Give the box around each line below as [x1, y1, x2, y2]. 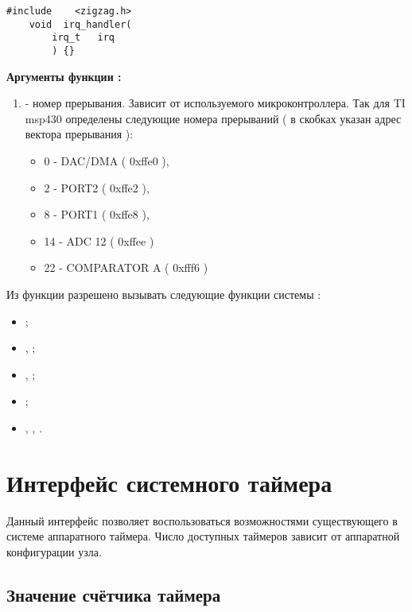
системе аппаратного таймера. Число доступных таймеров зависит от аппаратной [6, 528, 400, 544]
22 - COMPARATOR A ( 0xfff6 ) [44, 259, 208, 276]
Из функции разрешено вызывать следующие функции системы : [6, 285, 321, 302]
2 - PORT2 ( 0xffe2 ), [44, 179, 150, 196]
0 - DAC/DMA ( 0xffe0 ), [44, 153, 169, 168]
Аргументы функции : [6, 68, 122, 84]
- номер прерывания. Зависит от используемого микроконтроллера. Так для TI [25, 95, 406, 111]
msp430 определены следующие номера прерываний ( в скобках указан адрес [25, 110, 402, 126]
